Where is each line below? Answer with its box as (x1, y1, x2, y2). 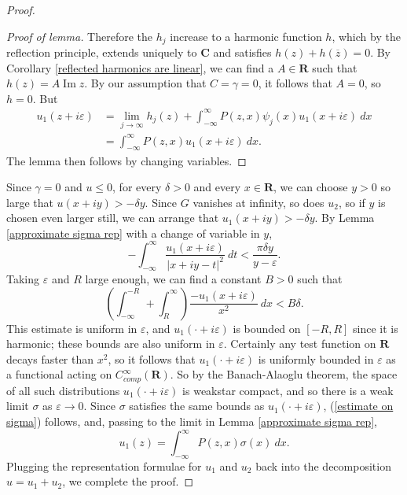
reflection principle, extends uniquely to (6, 44, 197, 61)
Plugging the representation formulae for (6, 457, 202, 474)
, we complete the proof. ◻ (62, 473, 194, 489)
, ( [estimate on (323, 397, 394, 414)
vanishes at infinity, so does (192, 194, 324, 210)
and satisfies (213, 44, 272, 61)
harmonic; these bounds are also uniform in (6, 335, 215, 352)
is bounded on (233, 320, 301, 336)
